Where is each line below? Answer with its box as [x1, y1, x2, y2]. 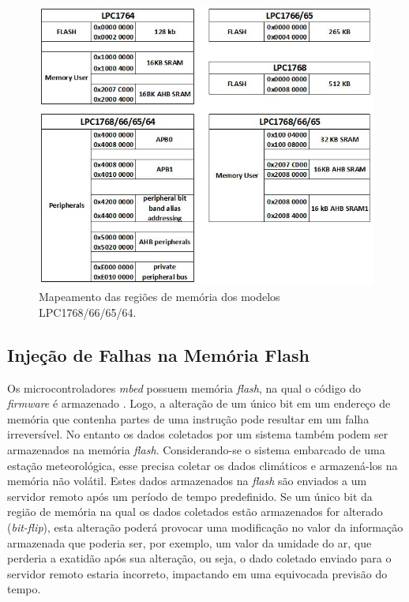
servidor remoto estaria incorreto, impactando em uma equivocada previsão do [7, 565, 388, 581]
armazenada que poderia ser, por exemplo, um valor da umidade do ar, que [7, 534, 372, 551]
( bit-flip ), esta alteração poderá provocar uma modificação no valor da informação [7, 518, 403, 535]
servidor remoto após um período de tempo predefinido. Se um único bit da [7, 487, 373, 504]
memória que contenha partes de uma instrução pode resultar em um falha [7, 410, 370, 427]
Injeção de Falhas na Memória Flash [7, 342, 310, 367]
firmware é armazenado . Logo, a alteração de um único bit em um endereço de [7, 395, 391, 412]
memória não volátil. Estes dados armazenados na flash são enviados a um [7, 472, 367, 489]
